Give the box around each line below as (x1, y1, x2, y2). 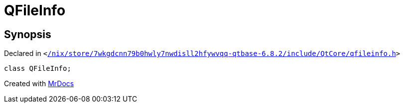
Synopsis (4, 28, 51, 41)
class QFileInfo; (4, 64, 71, 73)
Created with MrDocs (4, 79, 74, 88)
